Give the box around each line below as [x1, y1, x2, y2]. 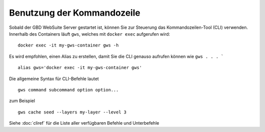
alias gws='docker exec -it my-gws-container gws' [18, 65, 142, 70]
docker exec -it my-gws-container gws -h [18, 43, 119, 48]
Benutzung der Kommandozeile [9, 7, 141, 18]
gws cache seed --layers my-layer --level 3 [18, 109, 127, 115]
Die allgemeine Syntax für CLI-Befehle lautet [9, 76, 99, 82]
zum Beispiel [9, 98, 35, 104]
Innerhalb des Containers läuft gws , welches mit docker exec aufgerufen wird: [9, 31, 170, 37]
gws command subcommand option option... [18, 87, 119, 92]
